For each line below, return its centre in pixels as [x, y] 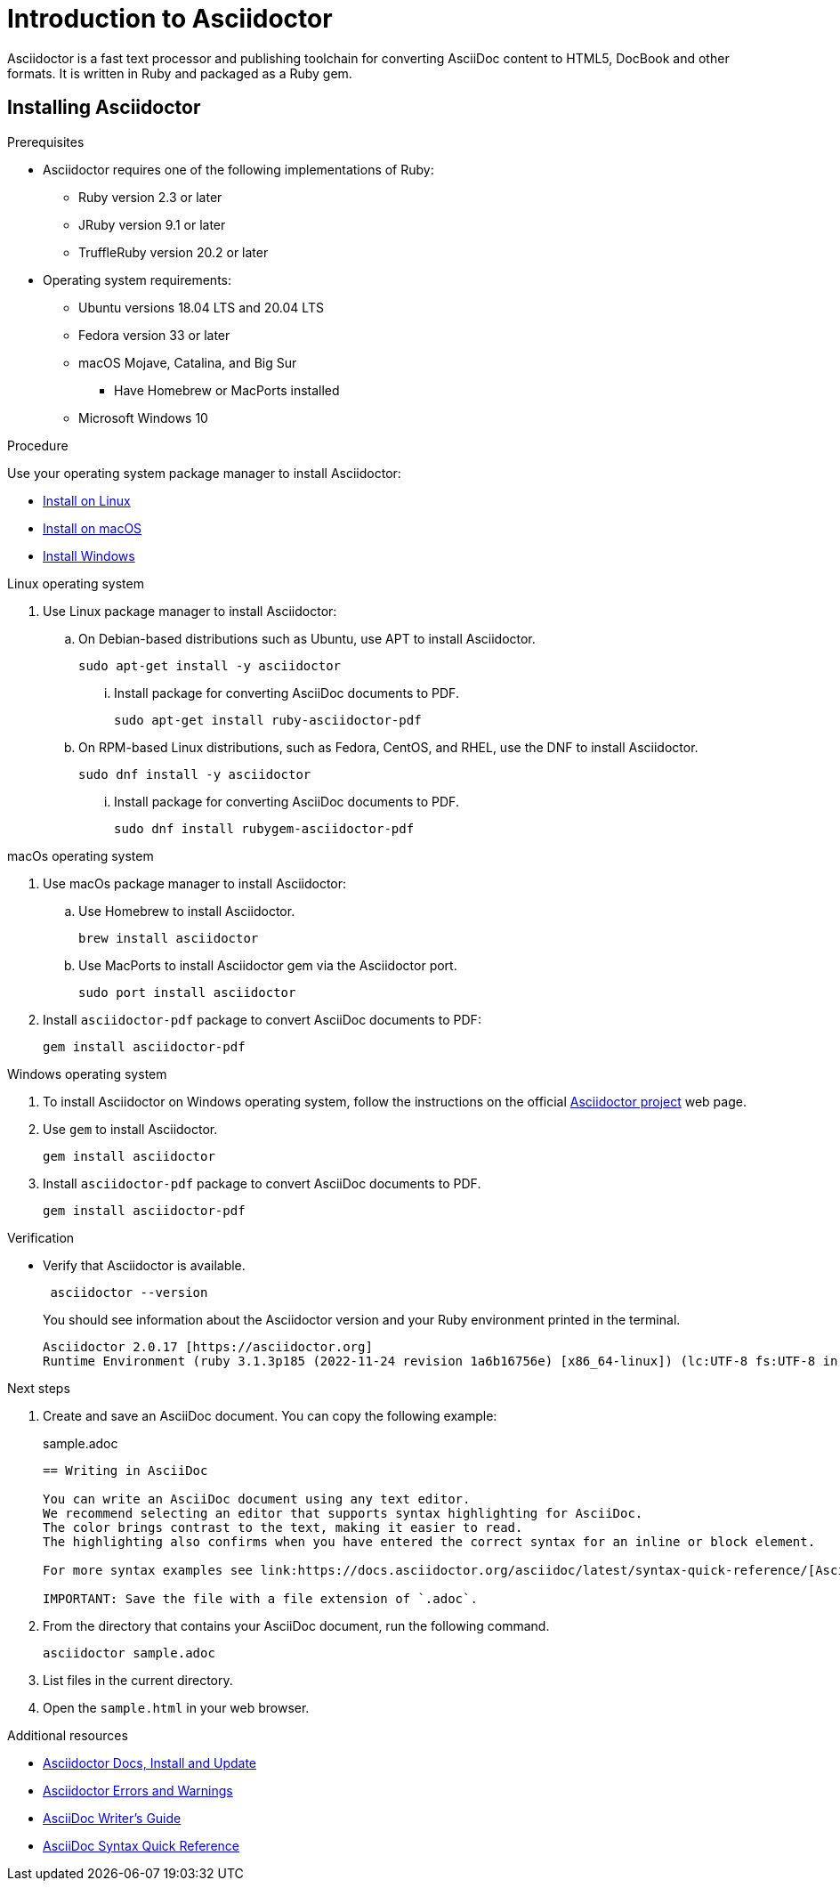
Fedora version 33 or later [154, 335]
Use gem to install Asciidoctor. [130, 1129]
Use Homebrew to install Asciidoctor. [187, 911]
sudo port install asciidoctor [187, 992]
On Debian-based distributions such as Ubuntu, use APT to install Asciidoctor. [307, 638]
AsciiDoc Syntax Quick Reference [141, 1845]
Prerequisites [46, 142]
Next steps [39, 1388]
